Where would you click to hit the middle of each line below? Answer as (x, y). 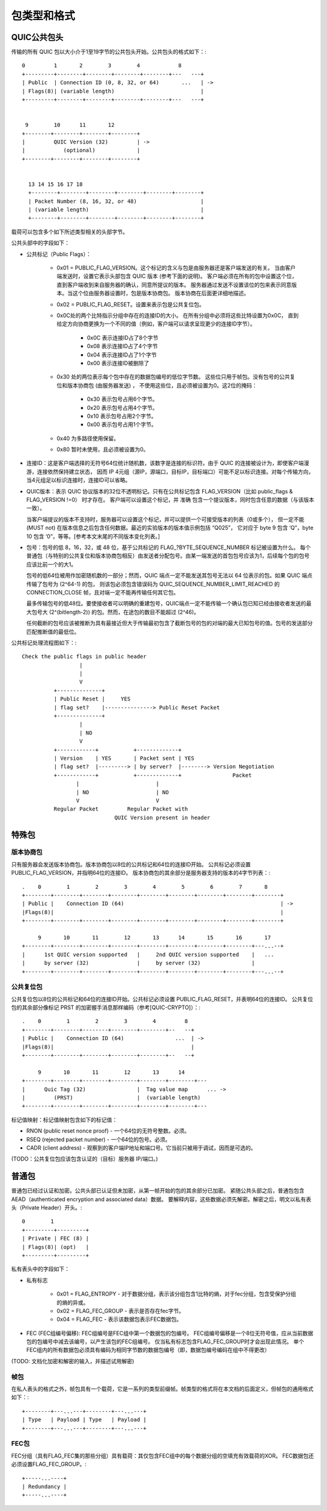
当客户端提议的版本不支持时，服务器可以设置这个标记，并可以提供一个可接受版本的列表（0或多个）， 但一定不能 (165, 519)
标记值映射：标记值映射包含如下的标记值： (64, 1119)
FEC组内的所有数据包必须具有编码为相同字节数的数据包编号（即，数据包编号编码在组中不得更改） (148, 1350)
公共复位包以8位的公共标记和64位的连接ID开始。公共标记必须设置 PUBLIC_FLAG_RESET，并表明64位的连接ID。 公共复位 (162, 999)
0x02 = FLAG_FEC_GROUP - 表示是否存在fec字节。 (121, 1311)
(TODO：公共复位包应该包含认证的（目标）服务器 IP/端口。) (85, 1159)
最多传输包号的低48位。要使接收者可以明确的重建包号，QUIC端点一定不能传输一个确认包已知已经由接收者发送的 (166, 604)
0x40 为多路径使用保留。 (88, 438)
